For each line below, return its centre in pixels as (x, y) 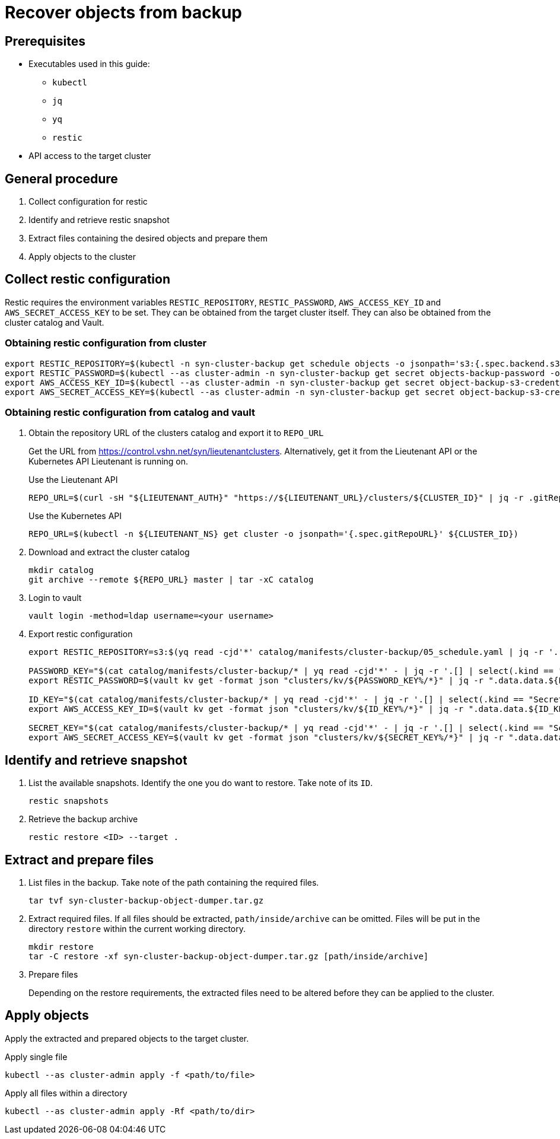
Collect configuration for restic (88, 202)
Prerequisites (45, 41)
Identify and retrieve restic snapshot (99, 220)
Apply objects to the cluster (82, 257)
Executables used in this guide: (89, 64)
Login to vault (55, 598)
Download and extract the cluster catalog (109, 552)
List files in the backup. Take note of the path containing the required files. (174, 883)
